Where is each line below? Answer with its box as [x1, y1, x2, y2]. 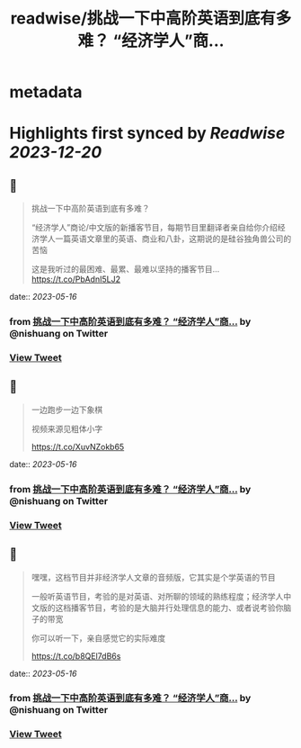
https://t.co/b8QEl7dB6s [31, 650, 121, 662]
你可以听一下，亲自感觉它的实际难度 [31, 632, 166, 644]
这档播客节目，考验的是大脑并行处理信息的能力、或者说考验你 [55, 602, 284, 613]
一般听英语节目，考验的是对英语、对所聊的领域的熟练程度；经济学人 [31, 590, 284, 601]
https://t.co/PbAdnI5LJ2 [31, 274, 121, 284]
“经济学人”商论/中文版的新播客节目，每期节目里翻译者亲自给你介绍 [31, 222, 279, 233]
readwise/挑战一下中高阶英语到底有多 [10, 8, 292, 29]
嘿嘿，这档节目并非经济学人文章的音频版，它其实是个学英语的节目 [31, 572, 276, 582]
